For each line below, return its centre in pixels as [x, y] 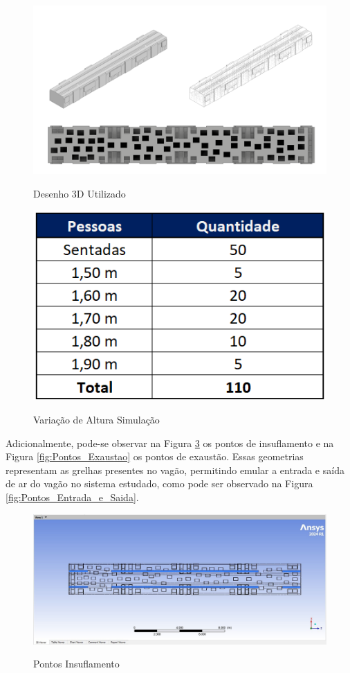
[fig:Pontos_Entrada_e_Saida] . [72, 497]
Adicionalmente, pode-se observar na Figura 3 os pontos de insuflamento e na [170, 443]
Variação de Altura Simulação [96, 419]
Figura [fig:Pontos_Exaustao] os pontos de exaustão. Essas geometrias [155, 456]
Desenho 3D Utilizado [80, 193]
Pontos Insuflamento [76, 664]
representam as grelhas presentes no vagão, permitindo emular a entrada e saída [175, 470]
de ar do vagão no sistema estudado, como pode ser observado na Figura [159, 483]
